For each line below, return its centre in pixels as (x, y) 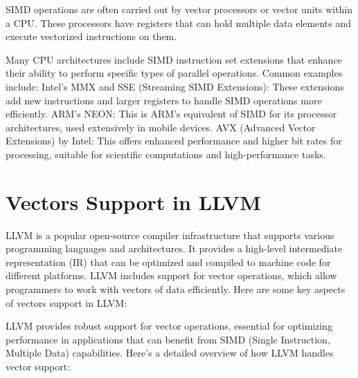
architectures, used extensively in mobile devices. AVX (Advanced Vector (161, 127)
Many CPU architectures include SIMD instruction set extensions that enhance (174, 59)
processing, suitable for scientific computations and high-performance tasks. (166, 154)
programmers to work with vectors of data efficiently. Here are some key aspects (176, 289)
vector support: (38, 366)
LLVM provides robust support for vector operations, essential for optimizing (169, 326)
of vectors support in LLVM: (66, 302)
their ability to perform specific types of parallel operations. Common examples (174, 73)
